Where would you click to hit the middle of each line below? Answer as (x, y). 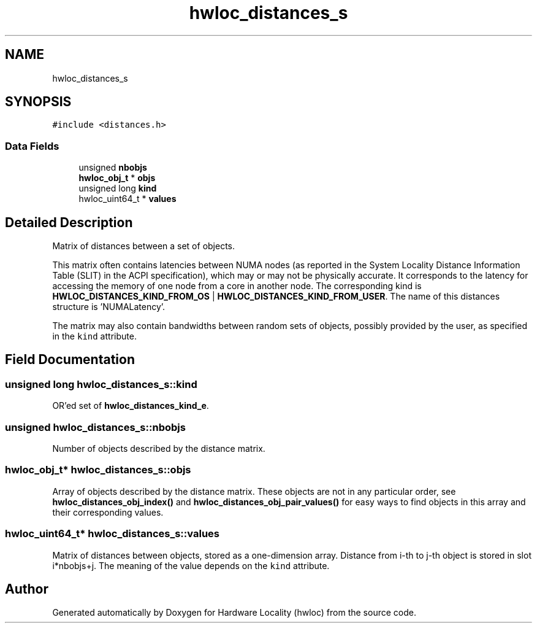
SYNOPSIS (38, 102)
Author (27, 589)
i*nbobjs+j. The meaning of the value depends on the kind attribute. (191, 565)
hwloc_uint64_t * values (128, 199)
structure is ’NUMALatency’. (109, 307)
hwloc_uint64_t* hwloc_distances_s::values (112, 534)
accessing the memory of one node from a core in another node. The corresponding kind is (237, 286)
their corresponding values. (108, 512)
